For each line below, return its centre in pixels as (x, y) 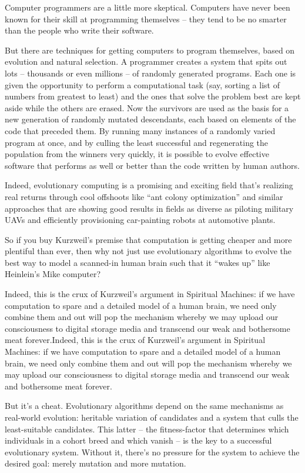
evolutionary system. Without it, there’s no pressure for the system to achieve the (152, 452)
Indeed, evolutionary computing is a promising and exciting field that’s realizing (149, 185)
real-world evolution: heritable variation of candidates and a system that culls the (152, 417)
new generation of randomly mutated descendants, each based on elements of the (150, 119)
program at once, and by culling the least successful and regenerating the (137, 142)
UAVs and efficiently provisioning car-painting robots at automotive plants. (140, 220)
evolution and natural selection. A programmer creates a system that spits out (146, 61)
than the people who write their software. (79, 30)
